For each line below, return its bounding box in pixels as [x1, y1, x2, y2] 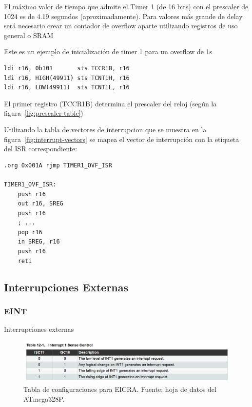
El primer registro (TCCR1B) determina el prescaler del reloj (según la [4, 98, 217, 108]
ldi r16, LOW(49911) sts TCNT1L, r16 [4, 84, 130, 91]
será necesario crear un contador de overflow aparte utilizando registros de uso [4, 20, 238, 31]
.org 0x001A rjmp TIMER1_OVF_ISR [4, 162, 112, 169]
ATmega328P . [23, 393, 65, 404]
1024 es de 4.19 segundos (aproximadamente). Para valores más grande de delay [4, 11, 243, 21]
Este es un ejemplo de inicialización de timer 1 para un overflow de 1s [4, 46, 213, 57]
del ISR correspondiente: [4, 143, 78, 154]
